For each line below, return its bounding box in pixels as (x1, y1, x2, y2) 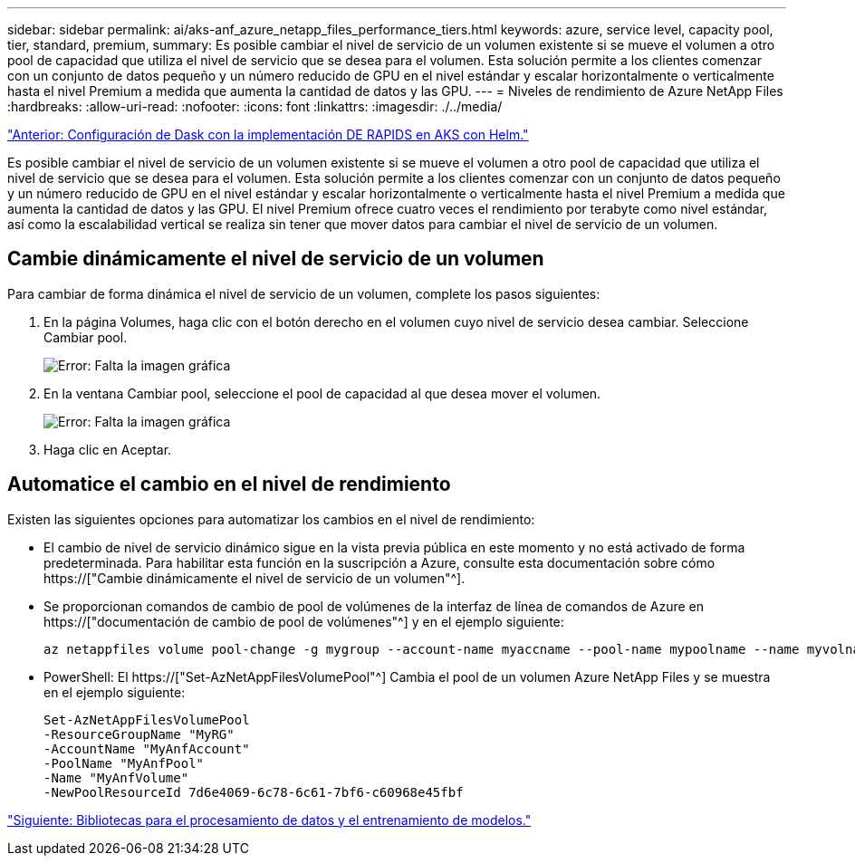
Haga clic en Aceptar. (43, 441, 172, 457)
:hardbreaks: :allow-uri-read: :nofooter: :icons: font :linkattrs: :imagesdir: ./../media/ (7, 99, 503, 114)
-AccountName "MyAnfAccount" (43, 741, 250, 756)
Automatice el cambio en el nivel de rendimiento (7, 473, 451, 496)
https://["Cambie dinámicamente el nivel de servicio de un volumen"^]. (43, 570, 466, 586)
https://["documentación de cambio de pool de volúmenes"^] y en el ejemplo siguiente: (43, 613, 564, 629)
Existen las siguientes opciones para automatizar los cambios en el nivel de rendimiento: (7, 511, 535, 527)
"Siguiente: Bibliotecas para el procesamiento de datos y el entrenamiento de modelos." (7, 811, 532, 828)
